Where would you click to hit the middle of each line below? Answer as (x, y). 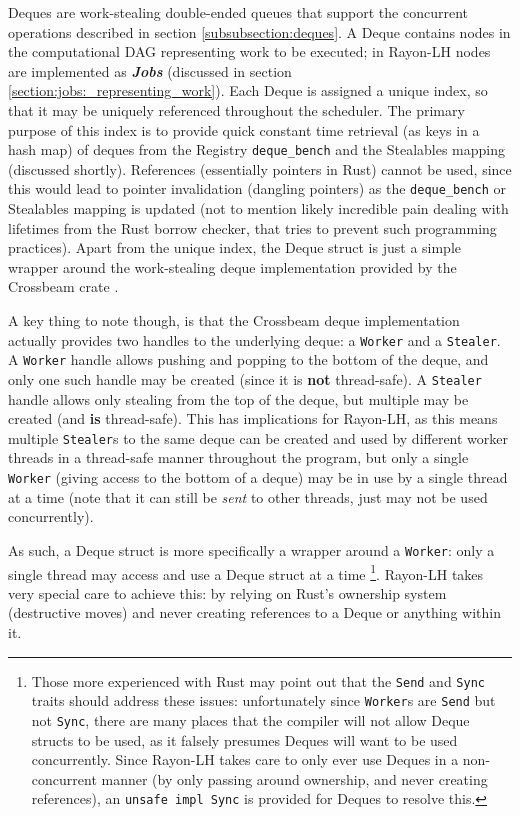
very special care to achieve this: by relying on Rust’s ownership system (227, 592)
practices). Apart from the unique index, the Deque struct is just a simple (235, 247)
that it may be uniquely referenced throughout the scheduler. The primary (236, 109)
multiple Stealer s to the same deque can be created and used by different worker (258, 437)
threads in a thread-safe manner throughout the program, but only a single (238, 457)
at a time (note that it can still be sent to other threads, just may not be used (248, 496)
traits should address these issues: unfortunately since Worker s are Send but (263, 700)
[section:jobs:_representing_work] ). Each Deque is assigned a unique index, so (248, 90)
